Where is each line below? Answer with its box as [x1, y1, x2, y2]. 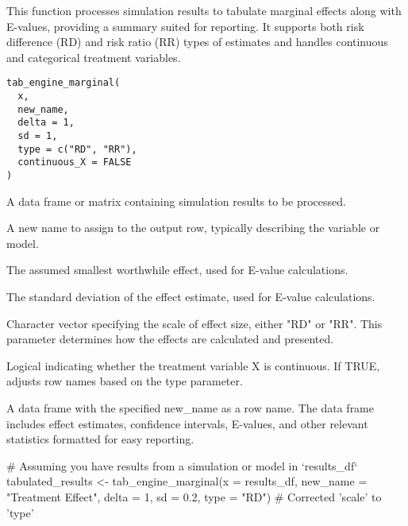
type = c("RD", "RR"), [17, 143, 137, 155]
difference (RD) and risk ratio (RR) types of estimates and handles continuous [6, 33, 388, 50]
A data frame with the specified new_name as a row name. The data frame [6, 399, 374, 416]
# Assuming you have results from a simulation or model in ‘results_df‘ [6, 457, 358, 474]
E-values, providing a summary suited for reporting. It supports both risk [6, 17, 364, 34]
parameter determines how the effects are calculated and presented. [6, 331, 334, 347]
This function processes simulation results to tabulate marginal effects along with [6, 2, 402, 18]
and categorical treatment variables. [6, 48, 181, 65]
